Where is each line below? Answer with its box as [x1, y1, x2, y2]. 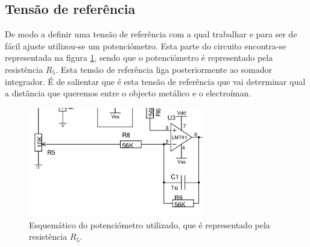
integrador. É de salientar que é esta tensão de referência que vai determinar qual [5, 75, 306, 87]
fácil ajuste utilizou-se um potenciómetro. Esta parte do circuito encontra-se [5, 39, 286, 52]
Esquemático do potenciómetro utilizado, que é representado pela [29, 218, 270, 231]
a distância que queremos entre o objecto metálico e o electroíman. [5, 87, 251, 99]
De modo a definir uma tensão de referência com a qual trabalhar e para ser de [5, 28, 297, 40]
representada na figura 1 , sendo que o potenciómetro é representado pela [5, 51, 273, 64]
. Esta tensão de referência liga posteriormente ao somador [55, 63, 273, 75]
